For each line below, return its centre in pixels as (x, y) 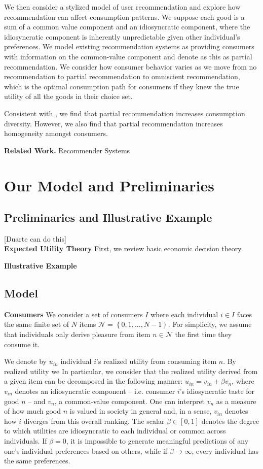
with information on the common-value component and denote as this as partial (128, 56)
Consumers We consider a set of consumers (73, 314)
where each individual (184, 314)
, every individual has (225, 450)
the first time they (203, 334)
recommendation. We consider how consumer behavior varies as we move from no (130, 66)
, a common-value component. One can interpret (130, 401)
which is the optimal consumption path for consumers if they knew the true (122, 86)
